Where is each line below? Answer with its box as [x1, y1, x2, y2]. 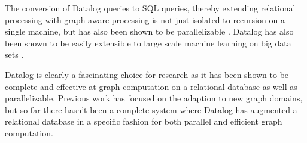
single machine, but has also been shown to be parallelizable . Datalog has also [5, 25, 294, 38]
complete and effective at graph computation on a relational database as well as [5, 80, 297, 92]
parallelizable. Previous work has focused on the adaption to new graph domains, [5, 92, 303, 104]
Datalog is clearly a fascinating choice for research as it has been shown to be [5, 68, 289, 80]
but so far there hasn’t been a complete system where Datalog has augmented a [5, 103, 297, 116]
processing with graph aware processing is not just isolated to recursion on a [5, 13, 285, 26]
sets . [5, 48, 24, 61]
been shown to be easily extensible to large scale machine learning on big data [5, 36, 291, 49]
